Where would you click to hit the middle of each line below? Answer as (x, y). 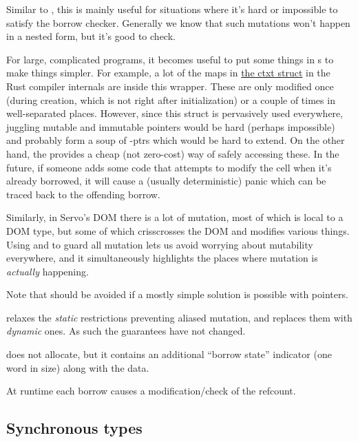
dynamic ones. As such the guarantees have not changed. (126, 331)
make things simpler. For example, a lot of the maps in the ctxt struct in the (168, 73)
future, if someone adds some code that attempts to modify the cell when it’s (169, 167)
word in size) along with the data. (78, 367)
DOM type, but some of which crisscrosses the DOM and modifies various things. (178, 230)
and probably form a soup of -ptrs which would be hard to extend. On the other (176, 140)
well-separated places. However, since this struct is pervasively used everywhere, (175, 113)
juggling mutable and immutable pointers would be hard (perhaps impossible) (171, 126)
